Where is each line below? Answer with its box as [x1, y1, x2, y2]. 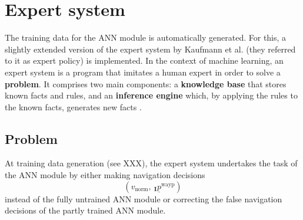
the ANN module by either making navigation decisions [5, 169, 205, 181]
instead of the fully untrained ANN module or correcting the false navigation [5, 192, 282, 205]
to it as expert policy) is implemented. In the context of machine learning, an [5, 54, 284, 67]
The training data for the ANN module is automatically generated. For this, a [5, 31, 287, 44]
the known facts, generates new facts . [5, 100, 142, 113]
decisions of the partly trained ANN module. [5, 204, 166, 216]
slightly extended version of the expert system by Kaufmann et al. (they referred [5, 42, 296, 55]
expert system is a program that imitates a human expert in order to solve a [5, 65, 281, 78]
